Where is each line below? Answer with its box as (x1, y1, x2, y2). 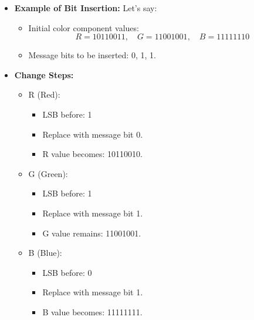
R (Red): (28, 88, 60, 101)
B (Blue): (28, 246, 62, 259)
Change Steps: (14, 68, 74, 81)
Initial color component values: (28, 21, 139, 34)
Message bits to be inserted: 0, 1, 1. (28, 49, 156, 61)
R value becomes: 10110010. (42, 148, 143, 160)
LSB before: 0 (42, 266, 92, 278)
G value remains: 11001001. (42, 226, 141, 239)
